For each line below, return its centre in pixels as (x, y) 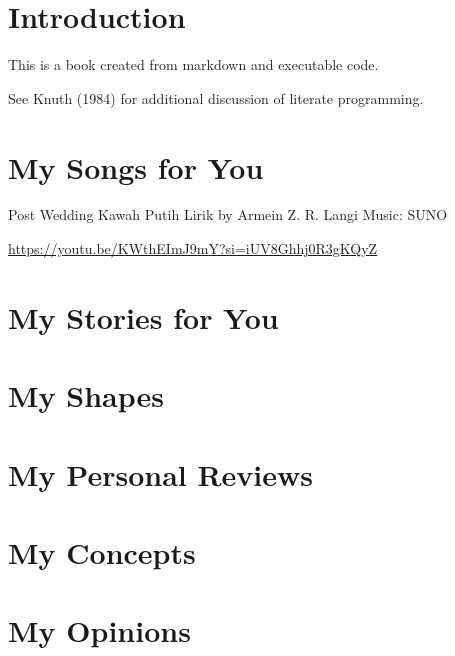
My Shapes (86, 395)
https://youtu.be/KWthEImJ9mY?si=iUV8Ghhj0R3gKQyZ (193, 248)
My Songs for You (136, 166)
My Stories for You (143, 316)
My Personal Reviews (161, 473)
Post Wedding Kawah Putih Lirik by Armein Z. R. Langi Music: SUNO (228, 214)
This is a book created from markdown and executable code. (193, 64)
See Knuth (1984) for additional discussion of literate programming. (216, 97)
